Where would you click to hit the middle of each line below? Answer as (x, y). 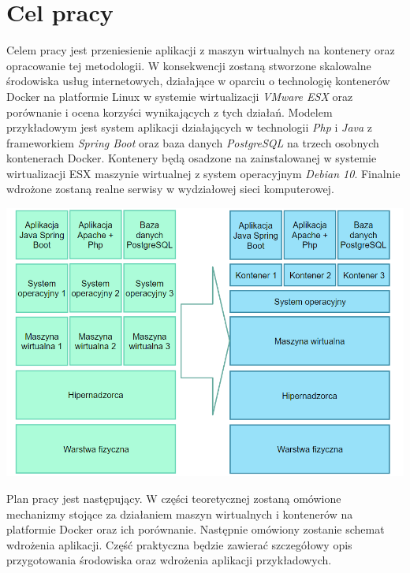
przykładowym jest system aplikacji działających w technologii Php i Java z (190, 127)
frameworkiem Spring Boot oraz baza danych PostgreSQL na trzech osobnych (193, 142)
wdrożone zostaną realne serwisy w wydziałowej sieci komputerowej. (170, 189)
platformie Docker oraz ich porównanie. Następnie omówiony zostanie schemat (196, 529)
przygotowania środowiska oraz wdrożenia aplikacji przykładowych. (169, 560)
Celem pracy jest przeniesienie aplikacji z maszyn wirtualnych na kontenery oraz (201, 50)
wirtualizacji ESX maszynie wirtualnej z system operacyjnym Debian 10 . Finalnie (203, 173)
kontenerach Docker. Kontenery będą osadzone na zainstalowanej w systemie (192, 158)
